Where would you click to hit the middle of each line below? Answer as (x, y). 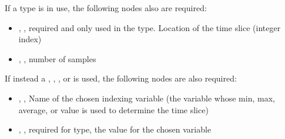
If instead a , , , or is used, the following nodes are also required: (121, 78)
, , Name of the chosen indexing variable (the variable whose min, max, (147, 98)
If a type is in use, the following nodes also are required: (106, 8)
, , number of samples (57, 58)
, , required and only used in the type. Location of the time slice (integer (150, 27)
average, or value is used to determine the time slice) (113, 109)
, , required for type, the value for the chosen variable (115, 129)
